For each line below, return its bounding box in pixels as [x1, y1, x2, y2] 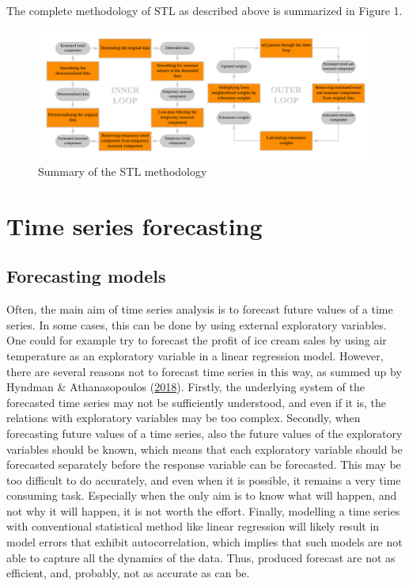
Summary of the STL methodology [38, 162, 207, 179]
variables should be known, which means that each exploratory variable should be [6, 440, 403, 457]
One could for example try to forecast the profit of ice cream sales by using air [6, 332, 387, 348]
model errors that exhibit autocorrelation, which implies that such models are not [6, 534, 403, 550]
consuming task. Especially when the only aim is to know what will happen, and [6, 487, 397, 504]
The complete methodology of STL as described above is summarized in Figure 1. [6, 2, 403, 18]
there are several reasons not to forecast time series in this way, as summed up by [6, 363, 402, 379]
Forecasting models [6, 264, 166, 288]
